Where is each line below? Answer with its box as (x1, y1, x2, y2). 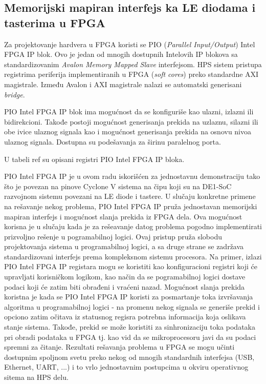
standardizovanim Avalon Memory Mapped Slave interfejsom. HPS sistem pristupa (4, 58, 262, 69)
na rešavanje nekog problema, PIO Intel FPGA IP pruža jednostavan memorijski (4, 200, 257, 211)
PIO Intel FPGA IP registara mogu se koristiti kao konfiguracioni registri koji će (4, 261, 257, 272)
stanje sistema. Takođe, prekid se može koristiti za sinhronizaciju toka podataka (4, 321, 255, 332)
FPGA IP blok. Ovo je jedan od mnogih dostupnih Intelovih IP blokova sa (4, 49, 238, 59)
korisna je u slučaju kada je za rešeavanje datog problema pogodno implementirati (4, 221, 262, 232)
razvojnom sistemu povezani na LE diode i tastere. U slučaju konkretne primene (4, 191, 256, 201)
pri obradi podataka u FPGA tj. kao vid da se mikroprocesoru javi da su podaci (4, 331, 256, 342)
